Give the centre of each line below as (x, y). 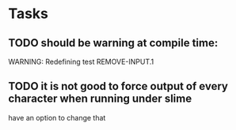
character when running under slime (100, 99)
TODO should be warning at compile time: (113, 43)
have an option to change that (57, 117)
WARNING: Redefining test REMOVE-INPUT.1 (81, 61)
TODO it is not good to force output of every (118, 86)
